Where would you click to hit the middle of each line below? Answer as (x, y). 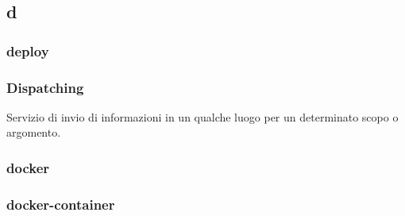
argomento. (34, 132)
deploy (28, 50)
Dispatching (45, 87)
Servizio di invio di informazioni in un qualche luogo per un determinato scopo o (202, 116)
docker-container (61, 204)
